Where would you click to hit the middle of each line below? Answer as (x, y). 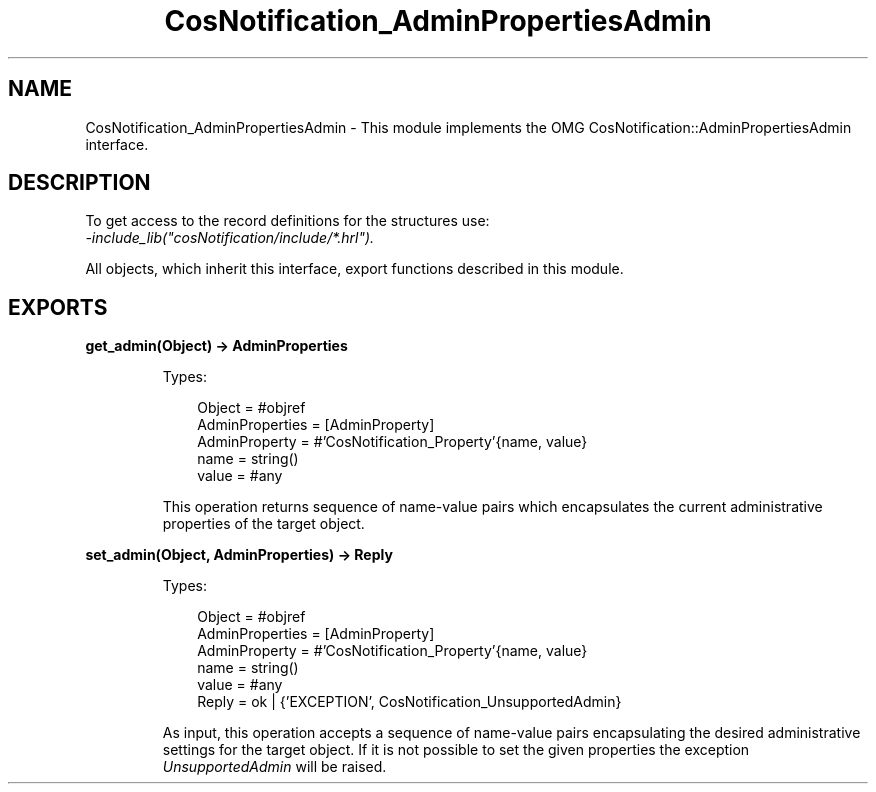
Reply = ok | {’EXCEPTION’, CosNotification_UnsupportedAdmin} (409, 702)
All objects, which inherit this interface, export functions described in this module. (354, 269)
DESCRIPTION (79, 183)
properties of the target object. (263, 524)
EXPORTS (58, 307)
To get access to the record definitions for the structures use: (287, 221)
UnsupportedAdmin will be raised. (274, 767)
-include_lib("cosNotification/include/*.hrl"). (230, 238)
